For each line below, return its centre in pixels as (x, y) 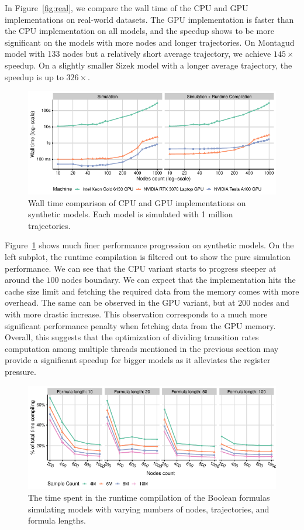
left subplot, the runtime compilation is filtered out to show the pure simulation (148, 257)
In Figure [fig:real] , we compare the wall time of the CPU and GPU (127, 8)
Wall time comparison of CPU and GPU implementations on (137, 202)
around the (24, 280)
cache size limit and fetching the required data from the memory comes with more (152, 291)
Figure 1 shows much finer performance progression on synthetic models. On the (149, 245)
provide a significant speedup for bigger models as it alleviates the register (138, 360)
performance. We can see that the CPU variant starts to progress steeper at (141, 268)
